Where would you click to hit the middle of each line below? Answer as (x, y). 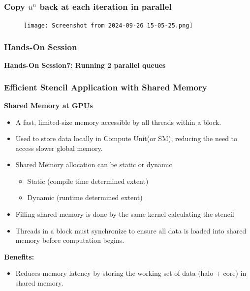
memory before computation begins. (70, 240)
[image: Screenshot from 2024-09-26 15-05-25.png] (108, 26)
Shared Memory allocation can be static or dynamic (94, 164)
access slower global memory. (59, 148)
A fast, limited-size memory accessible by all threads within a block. (118, 122)
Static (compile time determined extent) (88, 181)
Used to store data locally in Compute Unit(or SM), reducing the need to (126, 138)
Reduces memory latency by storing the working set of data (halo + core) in (131, 273)
